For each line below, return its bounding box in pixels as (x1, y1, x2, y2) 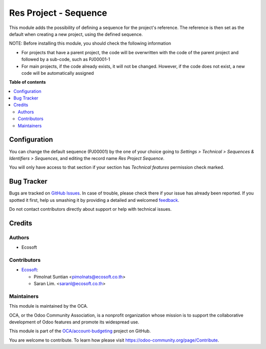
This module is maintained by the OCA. (9, 303, 88, 309)
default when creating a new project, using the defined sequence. (9, 31, 143, 37)
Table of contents (9, 79, 46, 85)
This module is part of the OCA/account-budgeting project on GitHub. (9, 328, 151, 334)
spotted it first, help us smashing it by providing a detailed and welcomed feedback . (9, 197, 180, 203)
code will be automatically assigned (21, 70, 94, 76)
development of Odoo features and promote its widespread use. (9, 319, 139, 325)
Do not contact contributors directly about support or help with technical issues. (9, 206, 172, 212)
